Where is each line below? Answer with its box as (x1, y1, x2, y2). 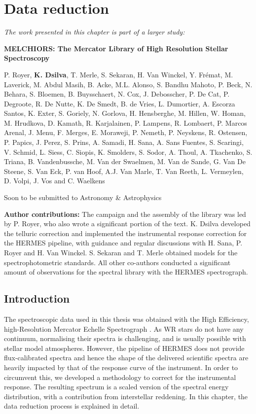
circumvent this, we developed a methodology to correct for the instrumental (4, 372, 236, 382)
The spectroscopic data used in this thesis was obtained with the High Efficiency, (4, 313, 249, 324)
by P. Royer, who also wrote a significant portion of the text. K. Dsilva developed (4, 218, 251, 229)
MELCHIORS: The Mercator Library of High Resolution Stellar (4, 43, 228, 53)
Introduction (4, 291, 70, 306)
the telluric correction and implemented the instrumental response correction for (4, 228, 247, 238)
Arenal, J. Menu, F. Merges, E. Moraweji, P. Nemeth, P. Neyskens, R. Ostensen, (4, 127, 248, 138)
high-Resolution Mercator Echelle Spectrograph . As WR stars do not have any (4, 323, 244, 334)
